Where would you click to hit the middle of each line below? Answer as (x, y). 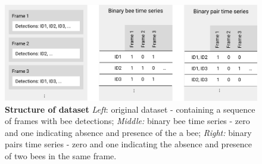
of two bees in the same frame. (61, 156)
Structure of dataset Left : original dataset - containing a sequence (130, 109)
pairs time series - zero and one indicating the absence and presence (129, 144)
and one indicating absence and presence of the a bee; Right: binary (128, 132)
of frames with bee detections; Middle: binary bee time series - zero (127, 121)
